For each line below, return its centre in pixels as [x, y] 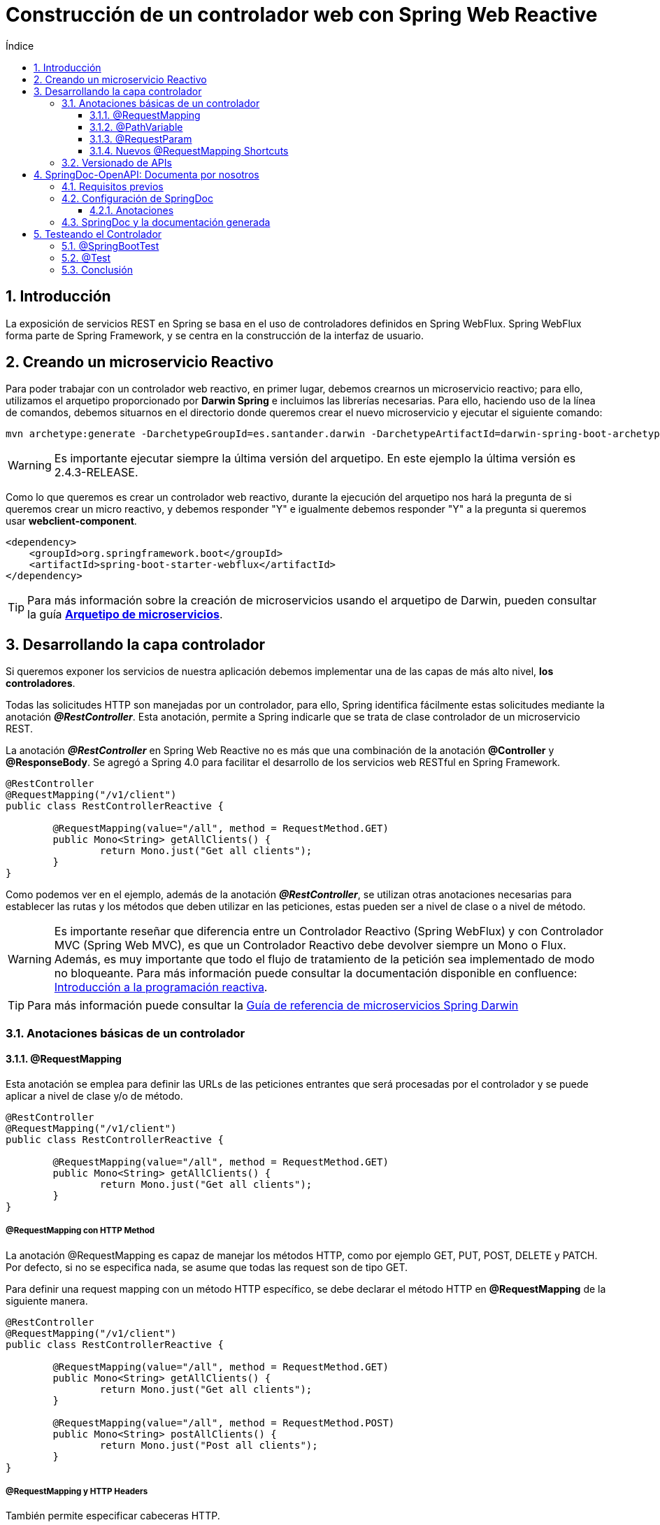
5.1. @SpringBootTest [110, 246]
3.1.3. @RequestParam [141, 139]
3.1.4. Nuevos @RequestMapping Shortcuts [189, 150]
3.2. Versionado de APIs [117, 162]
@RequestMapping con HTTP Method [80, 1231]
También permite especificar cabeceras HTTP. [113, 1516]
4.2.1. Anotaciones [132, 210]
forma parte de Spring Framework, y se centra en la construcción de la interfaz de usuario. [215, 335]
